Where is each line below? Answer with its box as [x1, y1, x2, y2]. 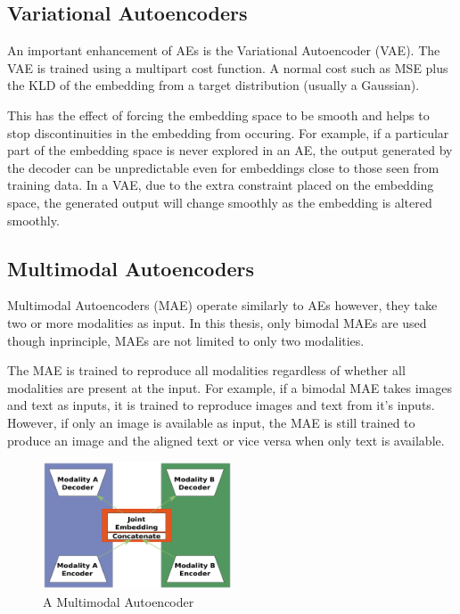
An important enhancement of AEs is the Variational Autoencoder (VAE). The [7, 41, 440, 60]
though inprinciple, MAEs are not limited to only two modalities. [7, 331, 365, 349]
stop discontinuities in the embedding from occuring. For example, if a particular [7, 123, 449, 142]
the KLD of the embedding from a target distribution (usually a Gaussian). [7, 76, 420, 94]
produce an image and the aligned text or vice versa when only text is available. [7, 430, 445, 449]
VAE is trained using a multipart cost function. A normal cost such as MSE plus [7, 58, 448, 77]
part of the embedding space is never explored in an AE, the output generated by [7, 141, 453, 160]
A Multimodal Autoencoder [43, 592, 194, 610]
